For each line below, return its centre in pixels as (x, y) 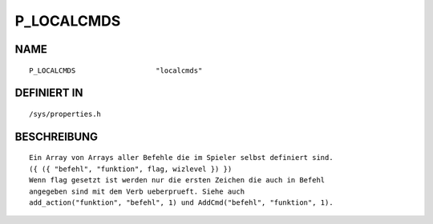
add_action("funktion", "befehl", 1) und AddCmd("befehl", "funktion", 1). (181, 202)
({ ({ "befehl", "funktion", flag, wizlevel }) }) (131, 169)
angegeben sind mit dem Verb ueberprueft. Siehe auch (137, 191)
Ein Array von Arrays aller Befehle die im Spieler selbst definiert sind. (181, 158)
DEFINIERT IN (49, 93)
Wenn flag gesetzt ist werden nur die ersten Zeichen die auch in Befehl (177, 180)
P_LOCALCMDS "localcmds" (116, 70)
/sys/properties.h (65, 114)
